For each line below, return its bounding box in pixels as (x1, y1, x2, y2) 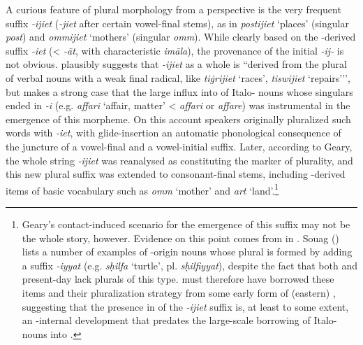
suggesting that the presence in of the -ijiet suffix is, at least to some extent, (22, 299, 349, 314)
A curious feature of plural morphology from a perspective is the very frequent (6, 2, 341, 16)
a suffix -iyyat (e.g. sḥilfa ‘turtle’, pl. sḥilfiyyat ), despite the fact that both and (22, 258, 357, 272)
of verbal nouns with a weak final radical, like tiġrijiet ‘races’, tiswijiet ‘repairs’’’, (6, 70, 350, 85)
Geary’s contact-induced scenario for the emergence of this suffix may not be (22, 216, 350, 231)
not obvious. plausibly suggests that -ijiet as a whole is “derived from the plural (6, 57, 347, 71)
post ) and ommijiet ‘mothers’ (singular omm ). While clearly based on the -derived (6, 29, 356, 44)
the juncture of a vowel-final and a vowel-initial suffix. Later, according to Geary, (6, 139, 353, 153)
